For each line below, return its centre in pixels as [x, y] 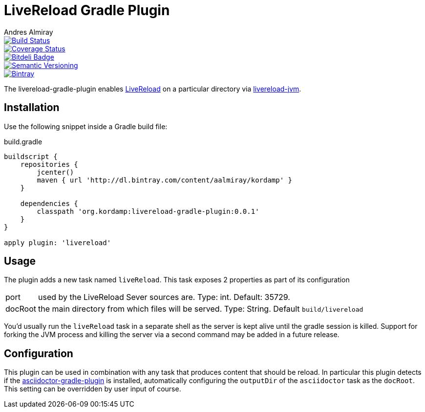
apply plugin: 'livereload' [58, 242]
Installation [32, 108]
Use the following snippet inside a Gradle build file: [86, 126]
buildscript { [31, 156]
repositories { [49, 164]
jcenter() [55, 172]
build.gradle [23, 141]
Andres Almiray [29, 32]
